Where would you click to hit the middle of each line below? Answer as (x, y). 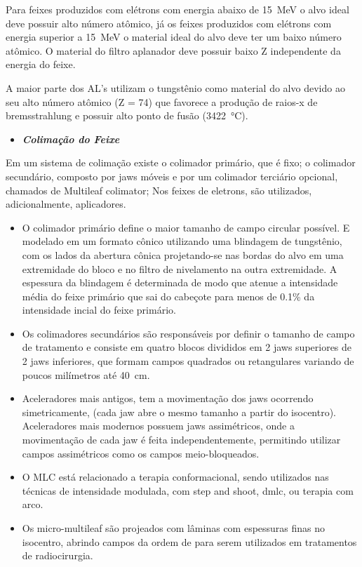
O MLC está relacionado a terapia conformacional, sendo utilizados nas (175, 477)
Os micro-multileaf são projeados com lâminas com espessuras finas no (174, 528)
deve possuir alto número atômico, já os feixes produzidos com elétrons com (169, 23)
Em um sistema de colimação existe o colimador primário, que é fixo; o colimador (181, 162)
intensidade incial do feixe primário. (99, 310)
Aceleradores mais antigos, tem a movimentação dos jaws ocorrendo (168, 398)
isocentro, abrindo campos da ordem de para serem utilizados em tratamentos (189, 541)
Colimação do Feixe (71, 139)
